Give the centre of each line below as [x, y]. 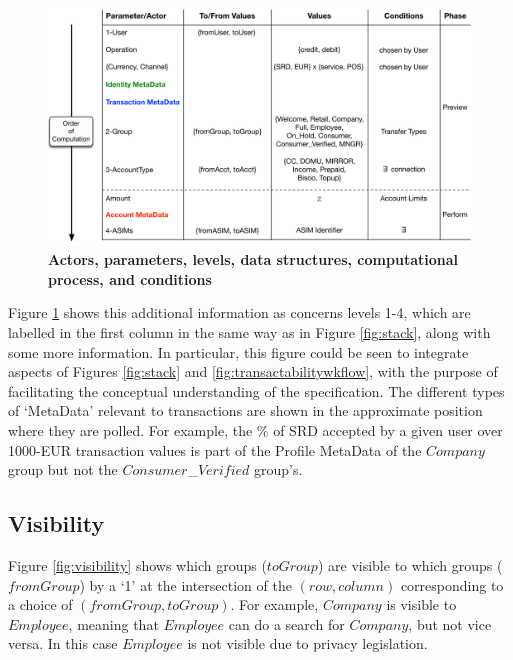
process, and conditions [130, 278]
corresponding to [452, 584]
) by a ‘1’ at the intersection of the [185, 584]
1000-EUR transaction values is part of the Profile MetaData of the [215, 449]
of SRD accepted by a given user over [388, 430]
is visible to [421, 604]
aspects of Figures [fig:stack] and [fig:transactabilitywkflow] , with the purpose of [253, 371]
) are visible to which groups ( [410, 565]
